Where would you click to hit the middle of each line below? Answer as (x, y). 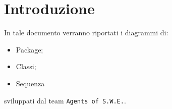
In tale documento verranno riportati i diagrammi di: (86, 33)
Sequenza (30, 83)
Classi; (26, 66)
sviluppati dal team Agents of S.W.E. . (65, 100)
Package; (30, 49)
